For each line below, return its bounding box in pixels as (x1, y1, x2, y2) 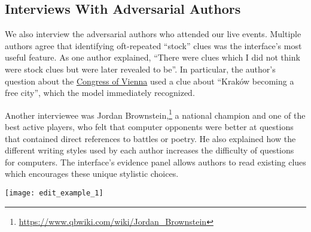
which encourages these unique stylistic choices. (5, 167, 179, 180)
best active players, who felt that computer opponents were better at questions (5, 120, 294, 133)
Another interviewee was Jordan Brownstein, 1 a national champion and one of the (5, 107, 306, 121)
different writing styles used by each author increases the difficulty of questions (5, 144, 294, 156)
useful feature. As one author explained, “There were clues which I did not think (5, 51, 300, 64)
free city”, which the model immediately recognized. (5, 86, 195, 99)
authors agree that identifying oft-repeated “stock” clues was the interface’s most (5, 39, 302, 52)
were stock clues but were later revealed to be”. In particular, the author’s (5, 62, 276, 75)
